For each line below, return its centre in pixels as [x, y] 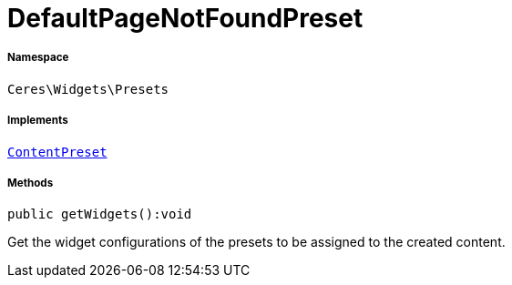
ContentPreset [57, 152]
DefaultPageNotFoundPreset [185, 18]
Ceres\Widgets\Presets [88, 89]
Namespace [38, 58]
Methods [31, 183]
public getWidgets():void [100, 214]
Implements [38, 121]
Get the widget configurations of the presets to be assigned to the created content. [256, 242]
